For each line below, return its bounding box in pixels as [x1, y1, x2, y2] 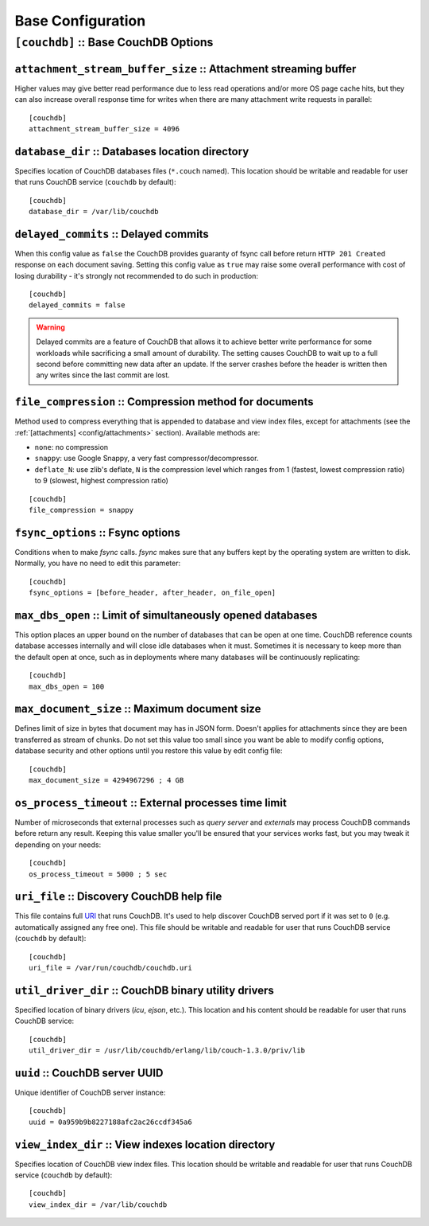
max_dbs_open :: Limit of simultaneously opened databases [14, 608, 318, 622]
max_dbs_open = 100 [29, 681, 105, 691]
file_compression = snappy [29, 506, 134, 515]
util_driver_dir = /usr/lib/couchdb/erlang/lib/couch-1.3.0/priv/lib [29, 1046, 306, 1055]
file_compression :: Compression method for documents [14, 395, 314, 409]
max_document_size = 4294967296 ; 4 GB [29, 776, 184, 785]
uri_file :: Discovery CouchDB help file [14, 890, 222, 904]
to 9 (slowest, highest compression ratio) [34, 476, 168, 486]
